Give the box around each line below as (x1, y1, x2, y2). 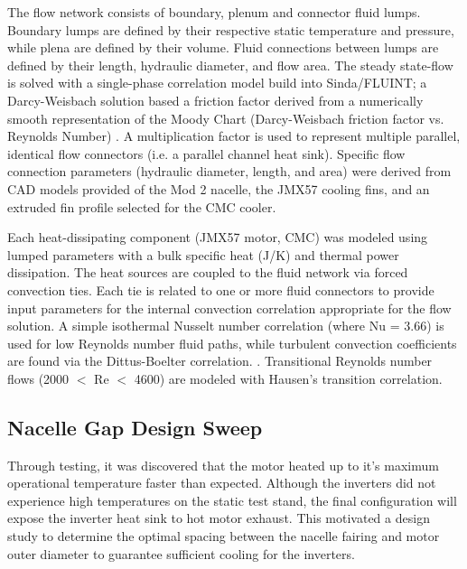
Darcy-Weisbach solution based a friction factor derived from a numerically (7, 90, 424, 109)
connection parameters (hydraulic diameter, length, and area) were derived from (7, 162, 452, 181)
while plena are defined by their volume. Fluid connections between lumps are (7, 38, 439, 57)
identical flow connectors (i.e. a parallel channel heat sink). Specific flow (7, 144, 406, 163)
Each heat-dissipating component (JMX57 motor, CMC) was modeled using (7, 228, 428, 247)
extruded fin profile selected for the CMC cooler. (7, 197, 276, 216)
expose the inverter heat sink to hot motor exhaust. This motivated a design (7, 508, 430, 527)
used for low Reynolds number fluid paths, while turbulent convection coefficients (7, 333, 457, 352)
